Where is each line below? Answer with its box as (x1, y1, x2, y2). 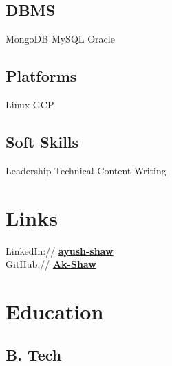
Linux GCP (6, 98, 54, 111)
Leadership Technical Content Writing (6, 163, 166, 177)
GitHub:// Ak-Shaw (6, 257, 96, 271)
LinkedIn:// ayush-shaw (6, 243, 114, 258)
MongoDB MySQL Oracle (6, 32, 115, 46)
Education (6, 297, 104, 325)
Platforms (6, 65, 77, 87)
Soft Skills (6, 130, 79, 152)
